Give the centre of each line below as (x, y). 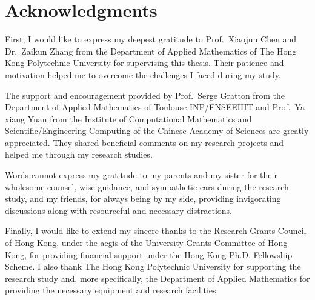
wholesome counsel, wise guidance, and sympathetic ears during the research (147, 186)
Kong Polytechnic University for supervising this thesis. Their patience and (144, 63)
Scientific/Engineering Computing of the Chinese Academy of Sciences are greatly (157, 131)
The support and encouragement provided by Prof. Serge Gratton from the (145, 95)
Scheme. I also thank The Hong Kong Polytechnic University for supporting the (153, 266)
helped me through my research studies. (79, 154)
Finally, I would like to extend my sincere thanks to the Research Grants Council (156, 231)
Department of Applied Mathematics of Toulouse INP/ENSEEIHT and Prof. (148, 107)
